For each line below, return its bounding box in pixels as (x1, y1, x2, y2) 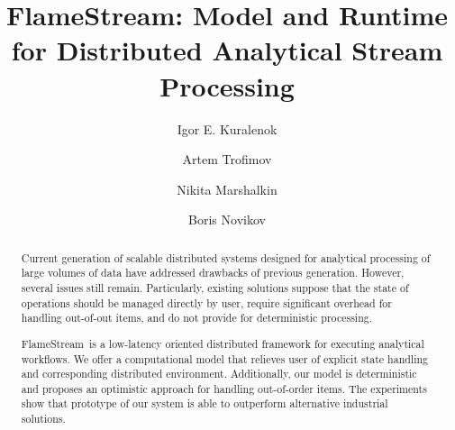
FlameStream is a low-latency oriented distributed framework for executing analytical (21, 335, 424, 351)
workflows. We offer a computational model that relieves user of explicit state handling (21, 351, 429, 366)
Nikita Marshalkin (177, 179, 278, 198)
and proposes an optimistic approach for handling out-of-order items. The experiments (21, 380, 427, 396)
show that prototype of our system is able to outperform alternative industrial (21, 396, 388, 411)
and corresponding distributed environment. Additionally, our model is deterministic (21, 366, 417, 381)
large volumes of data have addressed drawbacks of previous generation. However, (21, 265, 405, 280)
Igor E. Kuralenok (177, 119, 278, 138)
